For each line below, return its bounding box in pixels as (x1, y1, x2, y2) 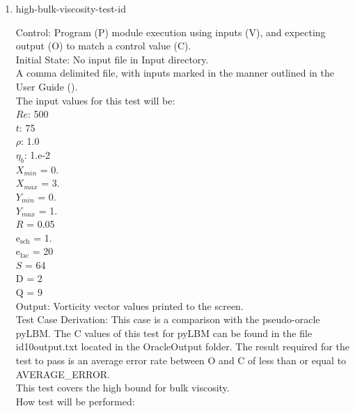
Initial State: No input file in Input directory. (15, 52, 209, 66)
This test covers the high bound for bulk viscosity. (15, 380, 230, 395)
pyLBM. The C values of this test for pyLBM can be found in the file (15, 325, 313, 340)
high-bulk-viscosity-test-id (15, 1, 126, 15)
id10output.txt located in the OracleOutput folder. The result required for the (15, 339, 349, 354)
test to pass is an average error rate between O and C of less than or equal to (15, 353, 347, 368)
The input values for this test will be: (15, 93, 175, 107)
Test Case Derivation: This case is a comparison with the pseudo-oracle (15, 312, 320, 327)
